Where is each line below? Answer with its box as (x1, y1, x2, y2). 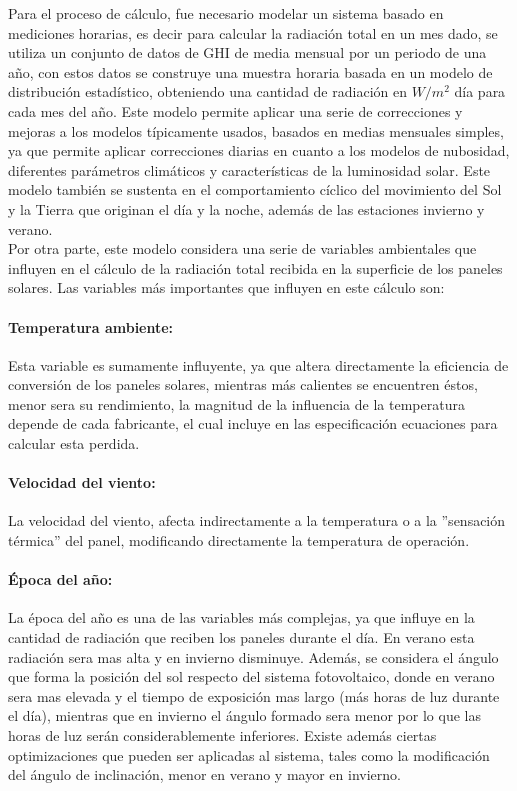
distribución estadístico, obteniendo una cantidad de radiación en (8, 81, 407, 102)
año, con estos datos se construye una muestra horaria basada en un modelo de (8, 61, 493, 82)
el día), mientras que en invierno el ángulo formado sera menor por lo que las (8, 705, 481, 726)
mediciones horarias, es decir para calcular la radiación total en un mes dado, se (8, 22, 498, 43)
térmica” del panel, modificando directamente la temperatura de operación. (8, 530, 470, 551)
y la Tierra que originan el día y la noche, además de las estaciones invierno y (8, 198, 485, 219)
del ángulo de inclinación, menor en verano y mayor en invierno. (8, 764, 401, 785)
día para (454, 81, 506, 102)
